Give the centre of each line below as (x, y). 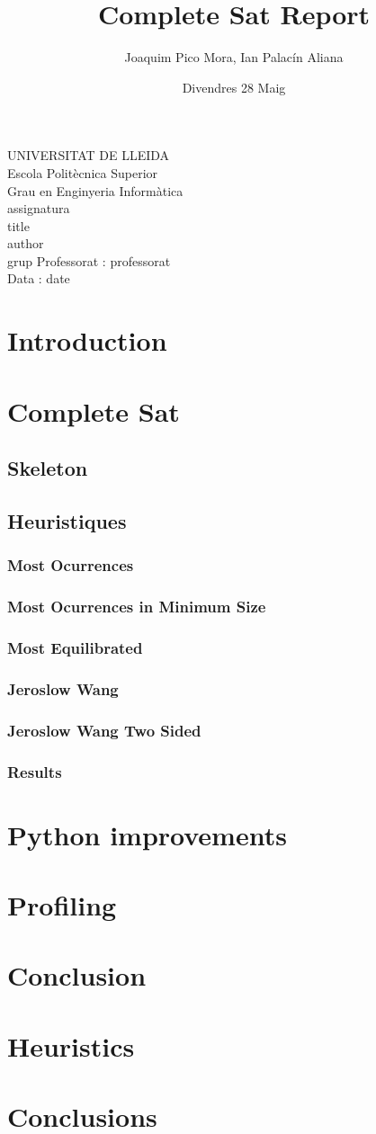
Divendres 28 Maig (234, 87)
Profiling (62, 905)
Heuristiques (67, 520)
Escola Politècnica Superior (83, 172)
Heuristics (71, 1045)
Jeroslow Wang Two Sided (104, 730)
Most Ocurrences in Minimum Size (137, 607)
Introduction (87, 340)
